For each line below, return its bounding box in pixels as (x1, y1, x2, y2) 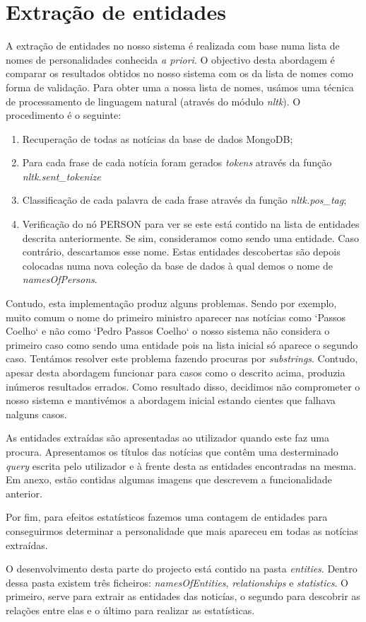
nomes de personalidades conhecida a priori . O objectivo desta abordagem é (6, 52, 335, 67)
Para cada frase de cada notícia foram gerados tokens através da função (22, 155, 332, 170)
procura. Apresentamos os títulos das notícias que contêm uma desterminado (6, 444, 338, 459)
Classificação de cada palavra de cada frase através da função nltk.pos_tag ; (22, 192, 347, 207)
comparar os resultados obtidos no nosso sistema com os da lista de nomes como (6, 66, 353, 81)
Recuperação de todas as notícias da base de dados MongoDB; (22, 131, 293, 146)
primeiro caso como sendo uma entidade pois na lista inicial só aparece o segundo (6, 337, 358, 352)
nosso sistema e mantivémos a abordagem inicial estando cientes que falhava (6, 393, 336, 408)
